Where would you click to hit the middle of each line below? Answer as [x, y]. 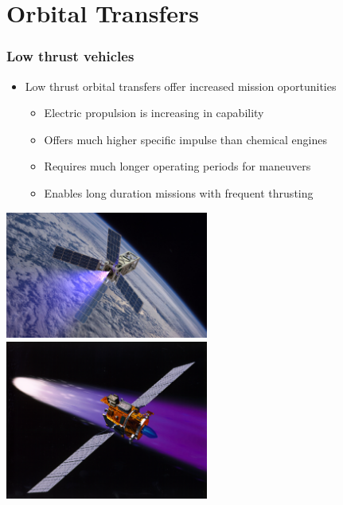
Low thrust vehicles [70, 56]
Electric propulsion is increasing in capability [154, 113]
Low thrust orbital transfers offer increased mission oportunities [181, 86]
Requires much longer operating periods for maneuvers [177, 166]
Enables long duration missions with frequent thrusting [179, 192]
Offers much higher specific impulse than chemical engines [185, 139]
